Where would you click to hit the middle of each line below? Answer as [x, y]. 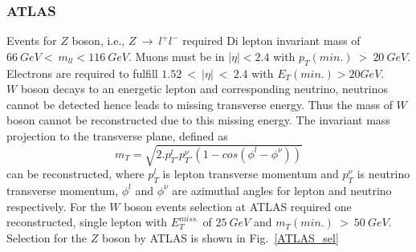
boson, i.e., [98, 41]
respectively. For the [56, 206]
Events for [32, 41]
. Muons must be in [176, 56]
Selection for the [47, 237]
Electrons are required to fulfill [82, 73]
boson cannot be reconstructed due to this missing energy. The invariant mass [198, 120]
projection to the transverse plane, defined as [117, 135]
